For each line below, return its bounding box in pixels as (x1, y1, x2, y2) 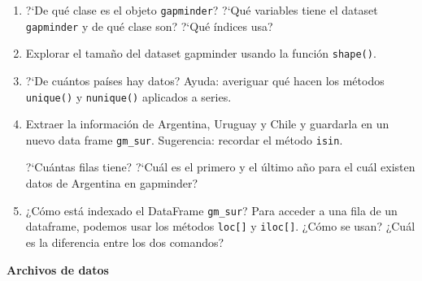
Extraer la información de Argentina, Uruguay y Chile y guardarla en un (25, 115, 389, 132)
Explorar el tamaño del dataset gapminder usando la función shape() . (25, 45, 376, 62)
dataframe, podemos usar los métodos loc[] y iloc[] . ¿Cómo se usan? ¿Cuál (25, 218, 415, 235)
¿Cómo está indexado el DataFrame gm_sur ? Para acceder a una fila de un (25, 201, 398, 218)
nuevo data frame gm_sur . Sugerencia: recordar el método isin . (25, 131, 343, 148)
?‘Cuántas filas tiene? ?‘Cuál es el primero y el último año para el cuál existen (25, 158, 415, 175)
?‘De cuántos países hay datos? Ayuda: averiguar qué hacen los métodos (25, 71, 385, 89)
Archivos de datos (7, 261, 109, 278)
